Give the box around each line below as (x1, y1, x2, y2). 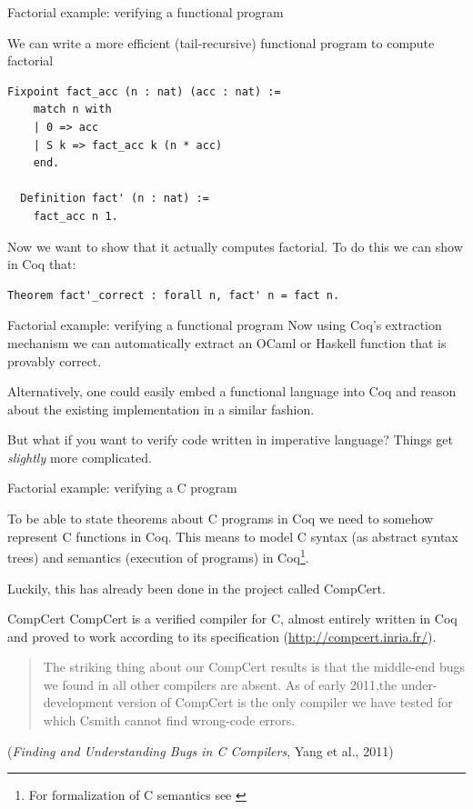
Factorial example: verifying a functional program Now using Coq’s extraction (7, 315, 442, 335)
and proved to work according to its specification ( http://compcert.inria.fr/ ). (7, 626, 437, 645)
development (43, 693, 114, 712)
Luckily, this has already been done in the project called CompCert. (7, 578, 386, 597)
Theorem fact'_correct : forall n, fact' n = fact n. (7, 288, 340, 302)
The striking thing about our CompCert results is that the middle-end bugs (43, 657, 466, 676)
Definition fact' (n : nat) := (20, 192, 209, 205)
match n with (33, 103, 112, 116)
